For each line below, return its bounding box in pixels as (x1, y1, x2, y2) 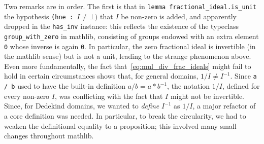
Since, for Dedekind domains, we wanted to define (4, 100, 159, 111)
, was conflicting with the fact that (54, 90, 163, 101)
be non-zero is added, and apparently (121, 11, 237, 21)
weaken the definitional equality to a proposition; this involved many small (4, 120, 237, 131)
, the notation (167, 81, 210, 91)
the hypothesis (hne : (4, 11, 74, 21)
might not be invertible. (170, 90, 244, 101)
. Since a (230, 70, 257, 81)
